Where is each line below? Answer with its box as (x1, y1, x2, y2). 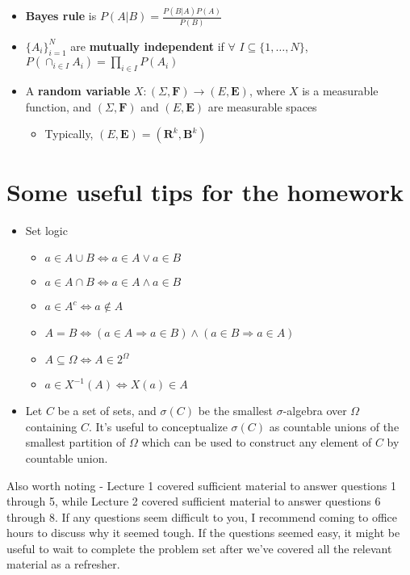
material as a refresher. (6, 556, 120, 573)
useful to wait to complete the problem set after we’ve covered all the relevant (6, 539, 392, 556)
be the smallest (198, 402, 273, 419)
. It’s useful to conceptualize (88, 418, 228, 434)
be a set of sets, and (57, 402, 157, 419)
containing (25, 418, 77, 434)
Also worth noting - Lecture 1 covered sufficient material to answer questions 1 (6, 476, 396, 493)
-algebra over (282, 402, 347, 419)
